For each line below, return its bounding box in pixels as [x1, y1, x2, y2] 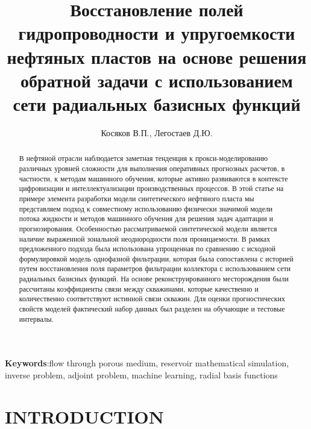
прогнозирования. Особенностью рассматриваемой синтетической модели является [19, 223, 277, 233]
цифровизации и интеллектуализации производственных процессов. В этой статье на [19, 183, 284, 193]
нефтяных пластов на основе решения [7, 44, 307, 69]
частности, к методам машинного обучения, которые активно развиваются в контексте [19, 173, 288, 183]
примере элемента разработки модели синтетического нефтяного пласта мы [19, 193, 254, 203]
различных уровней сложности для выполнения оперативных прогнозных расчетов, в [19, 163, 285, 173]
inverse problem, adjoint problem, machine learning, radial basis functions [5, 369, 278, 381]
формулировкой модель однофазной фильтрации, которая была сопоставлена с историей [19, 253, 294, 263]
